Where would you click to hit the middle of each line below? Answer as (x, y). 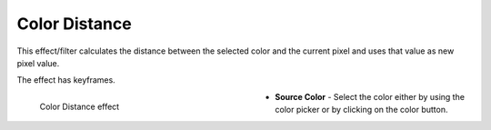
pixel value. (38, 63)
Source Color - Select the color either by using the (370, 96)
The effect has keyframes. (66, 80)
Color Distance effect (80, 106)
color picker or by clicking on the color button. (361, 110)
